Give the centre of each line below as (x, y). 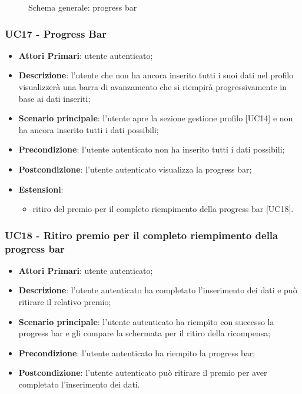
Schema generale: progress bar (83, 7)
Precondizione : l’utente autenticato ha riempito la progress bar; (137, 352)
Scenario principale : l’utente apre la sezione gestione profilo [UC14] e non (156, 118)
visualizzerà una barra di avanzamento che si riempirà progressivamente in (152, 87)
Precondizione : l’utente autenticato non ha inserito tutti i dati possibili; (152, 149)
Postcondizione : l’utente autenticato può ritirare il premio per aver (143, 373)
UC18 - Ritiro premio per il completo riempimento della (142, 235)
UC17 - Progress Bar (56, 33)
